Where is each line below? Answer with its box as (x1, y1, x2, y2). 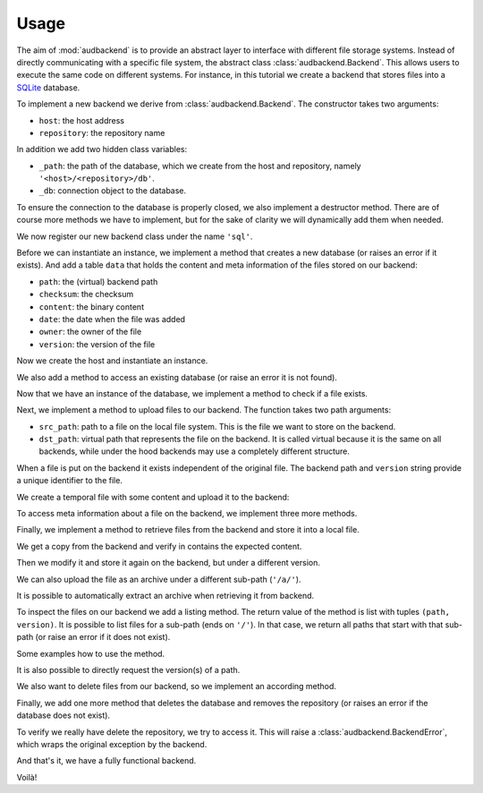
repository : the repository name (38, 127, 165, 138)
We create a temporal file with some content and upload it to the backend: (16, 491, 290, 502)
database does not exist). (16, 710, 111, 721)
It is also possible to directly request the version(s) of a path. (16, 664, 241, 675)
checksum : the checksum (38, 289, 134, 300)
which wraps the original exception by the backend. (16, 738, 208, 749)
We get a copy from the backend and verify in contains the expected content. (16, 541, 302, 551)
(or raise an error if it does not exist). (35, 632, 171, 643)
